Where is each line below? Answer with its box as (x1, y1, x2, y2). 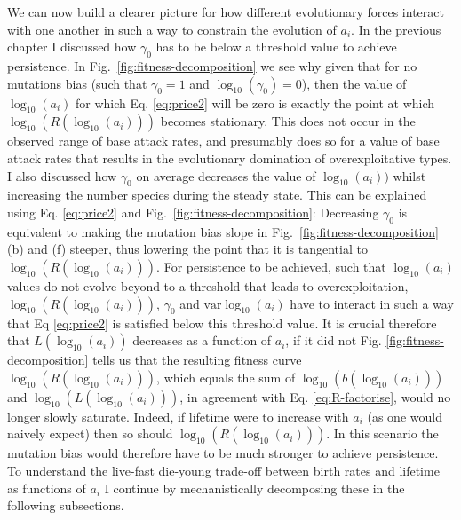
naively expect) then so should (7, 424, 173, 443)
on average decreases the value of (136, 166, 316, 185)
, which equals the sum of (156, 367, 296, 386)
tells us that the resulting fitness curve (92, 351, 302, 369)
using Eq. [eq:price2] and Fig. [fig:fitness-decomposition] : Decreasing (7, 202, 379, 221)
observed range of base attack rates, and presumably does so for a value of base (7, 131, 440, 150)
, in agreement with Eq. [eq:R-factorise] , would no (179, 387, 451, 406)
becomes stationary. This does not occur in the (160, 112, 416, 130)
